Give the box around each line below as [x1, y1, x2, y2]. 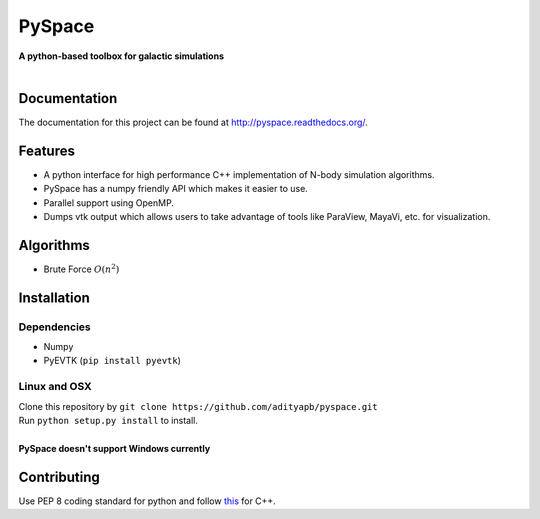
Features [18, 142, 75, 159]
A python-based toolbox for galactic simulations [18, 50, 225, 62]
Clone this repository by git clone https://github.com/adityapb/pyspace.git [18, 400, 379, 412]
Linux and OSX [18, 380, 92, 394]
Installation [18, 289, 90, 306]
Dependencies [18, 320, 92, 334]
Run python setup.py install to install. [18, 414, 199, 426]
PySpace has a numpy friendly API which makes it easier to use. [43, 183, 309, 195]
